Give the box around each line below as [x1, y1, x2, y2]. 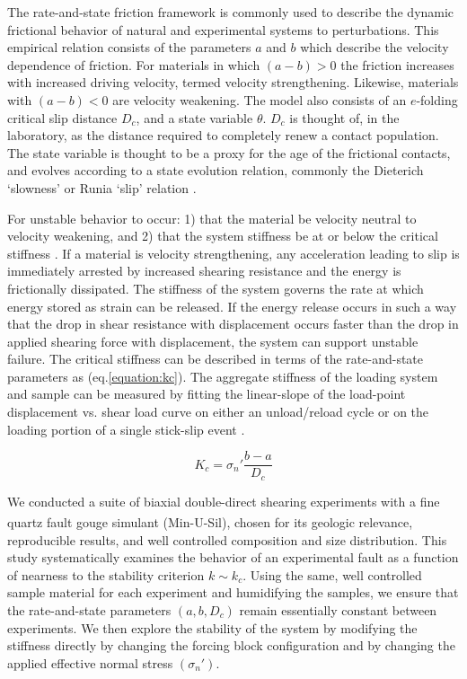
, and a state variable [136, 108, 253, 127]
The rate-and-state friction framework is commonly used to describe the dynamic [7, 3, 454, 21]
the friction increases [340, 55, 454, 74]
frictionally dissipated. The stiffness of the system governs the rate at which [7, 278, 424, 297]
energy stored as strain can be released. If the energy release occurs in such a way [7, 296, 457, 315]
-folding [416, 90, 458, 109]
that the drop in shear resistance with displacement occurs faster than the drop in [7, 314, 459, 333]
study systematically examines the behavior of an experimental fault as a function [7, 548, 459, 567]
